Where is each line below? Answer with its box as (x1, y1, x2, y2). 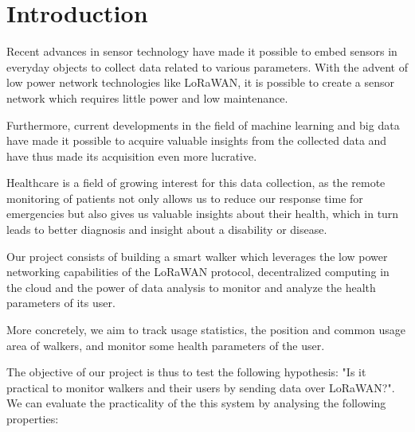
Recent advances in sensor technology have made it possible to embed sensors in (6, 43, 397, 60)
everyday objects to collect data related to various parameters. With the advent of (6, 58, 409, 75)
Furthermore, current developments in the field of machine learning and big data (6, 116, 400, 133)
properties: (6, 411, 59, 426)
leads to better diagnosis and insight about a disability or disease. (6, 221, 327, 238)
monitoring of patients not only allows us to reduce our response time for (6, 189, 363, 206)
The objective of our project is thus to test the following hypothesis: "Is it (6, 364, 366, 380)
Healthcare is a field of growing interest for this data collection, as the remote (6, 174, 386, 191)
